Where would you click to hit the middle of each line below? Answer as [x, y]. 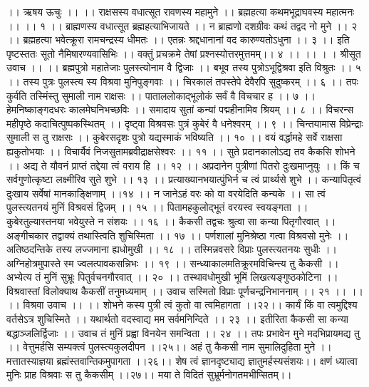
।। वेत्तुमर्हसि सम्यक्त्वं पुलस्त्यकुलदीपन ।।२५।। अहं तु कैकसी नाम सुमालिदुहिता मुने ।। [169, 347]
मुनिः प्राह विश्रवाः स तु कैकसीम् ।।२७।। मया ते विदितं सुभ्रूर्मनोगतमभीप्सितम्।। [149, 375]
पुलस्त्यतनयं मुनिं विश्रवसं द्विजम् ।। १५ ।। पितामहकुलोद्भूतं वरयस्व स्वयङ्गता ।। [157, 207]
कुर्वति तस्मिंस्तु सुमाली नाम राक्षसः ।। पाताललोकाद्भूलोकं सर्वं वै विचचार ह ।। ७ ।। [161, 95]
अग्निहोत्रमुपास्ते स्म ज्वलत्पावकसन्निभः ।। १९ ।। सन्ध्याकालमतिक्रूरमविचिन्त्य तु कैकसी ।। [173, 263]
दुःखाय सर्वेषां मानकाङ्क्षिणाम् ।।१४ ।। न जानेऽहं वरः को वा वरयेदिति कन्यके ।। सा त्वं [166, 193]
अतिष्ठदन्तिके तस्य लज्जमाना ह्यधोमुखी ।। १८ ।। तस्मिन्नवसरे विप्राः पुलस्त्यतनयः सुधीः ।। [172, 249]
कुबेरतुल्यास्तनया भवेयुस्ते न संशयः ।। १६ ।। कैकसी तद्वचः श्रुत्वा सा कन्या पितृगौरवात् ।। [171, 221]
